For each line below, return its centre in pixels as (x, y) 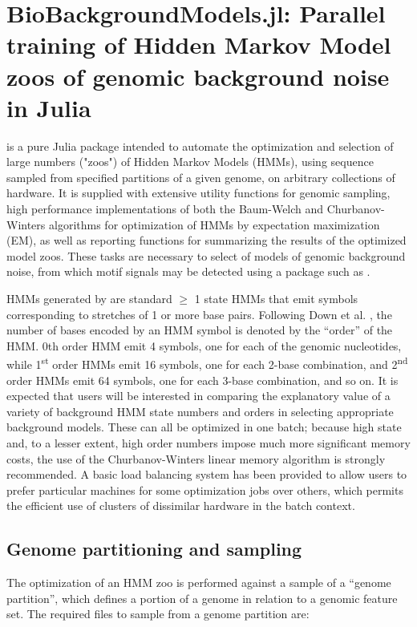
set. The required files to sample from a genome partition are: (158, 614)
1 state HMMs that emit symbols (276, 299)
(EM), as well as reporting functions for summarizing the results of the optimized (206, 240)
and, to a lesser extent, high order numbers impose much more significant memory (208, 443)
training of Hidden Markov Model (199, 44)
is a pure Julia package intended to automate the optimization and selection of (200, 146)
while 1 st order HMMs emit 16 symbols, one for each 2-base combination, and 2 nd (207, 363)
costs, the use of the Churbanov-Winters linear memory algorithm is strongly (196, 458)
